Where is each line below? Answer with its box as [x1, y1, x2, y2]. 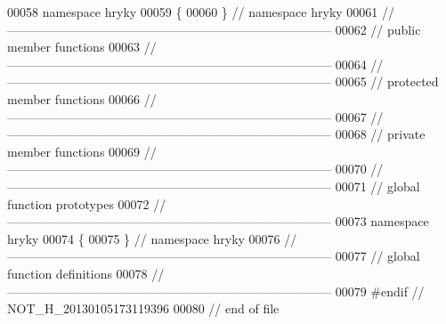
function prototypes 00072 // [7, 194, 166, 213]
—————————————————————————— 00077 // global [7, 247, 420, 265]
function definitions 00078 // [7, 263, 165, 282]
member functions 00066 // [7, 89, 157, 108]
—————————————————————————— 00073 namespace [7, 212, 429, 231]
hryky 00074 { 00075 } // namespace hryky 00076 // [7, 229, 297, 247]
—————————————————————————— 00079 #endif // [7, 281, 425, 300]
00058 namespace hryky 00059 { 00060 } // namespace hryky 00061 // [7, 3, 394, 20]
